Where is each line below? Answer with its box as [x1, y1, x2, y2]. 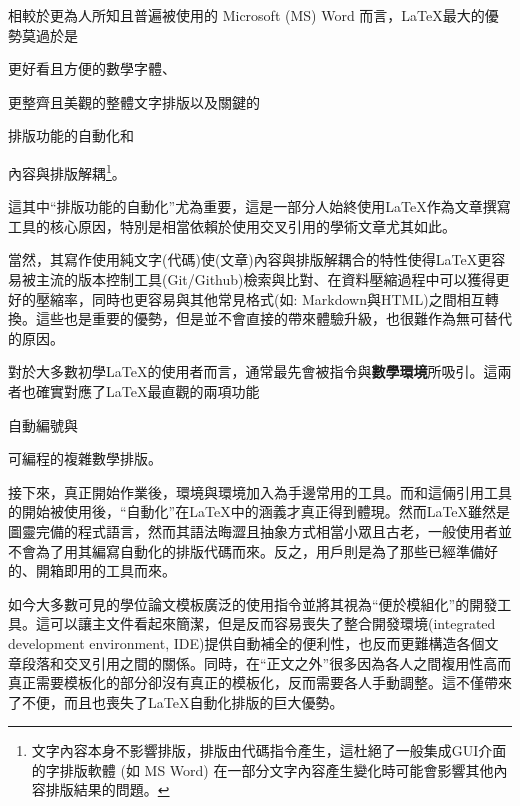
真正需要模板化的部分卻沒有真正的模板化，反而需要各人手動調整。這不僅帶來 [8, 672, 512, 693]
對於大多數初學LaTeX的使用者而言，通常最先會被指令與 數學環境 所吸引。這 [8, 361, 498, 382]
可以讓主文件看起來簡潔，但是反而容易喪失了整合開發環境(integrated [49, 613, 496, 634]
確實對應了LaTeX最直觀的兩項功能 [35, 380, 260, 401]
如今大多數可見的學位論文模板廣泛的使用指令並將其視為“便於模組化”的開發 [8, 593, 498, 614]
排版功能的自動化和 [8, 125, 134, 146]
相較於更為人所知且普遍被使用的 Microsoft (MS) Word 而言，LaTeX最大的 [8, 5, 485, 25]
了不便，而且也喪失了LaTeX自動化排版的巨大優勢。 [8, 691, 344, 712]
